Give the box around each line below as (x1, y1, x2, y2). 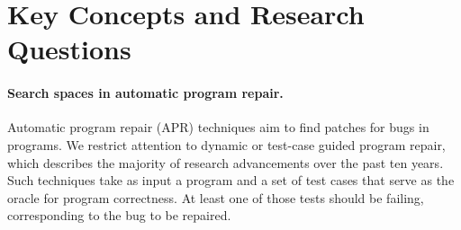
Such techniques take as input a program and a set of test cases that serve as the (7, 171, 455, 190)
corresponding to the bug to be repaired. (7, 206, 231, 225)
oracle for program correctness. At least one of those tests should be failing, (7, 188, 424, 207)
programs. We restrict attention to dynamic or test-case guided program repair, (7, 135, 446, 154)
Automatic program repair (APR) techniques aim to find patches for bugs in (7, 118, 429, 137)
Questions (7, 31, 131, 67)
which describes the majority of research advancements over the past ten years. (7, 153, 444, 172)
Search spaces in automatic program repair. (7, 84, 284, 102)
